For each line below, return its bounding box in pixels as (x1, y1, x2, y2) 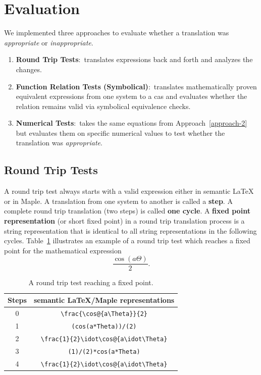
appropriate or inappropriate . (4, 37, 93, 47)
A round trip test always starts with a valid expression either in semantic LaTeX (4, 186, 254, 196)
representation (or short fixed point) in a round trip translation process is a (4, 216, 245, 226)
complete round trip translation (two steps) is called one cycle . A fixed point (4, 205, 250, 216)
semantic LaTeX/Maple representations (33, 295, 175, 305)
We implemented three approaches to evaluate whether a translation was (4, 27, 229, 38)
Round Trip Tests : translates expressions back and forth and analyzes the (16, 54, 253, 65)
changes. (16, 64, 42, 74)
